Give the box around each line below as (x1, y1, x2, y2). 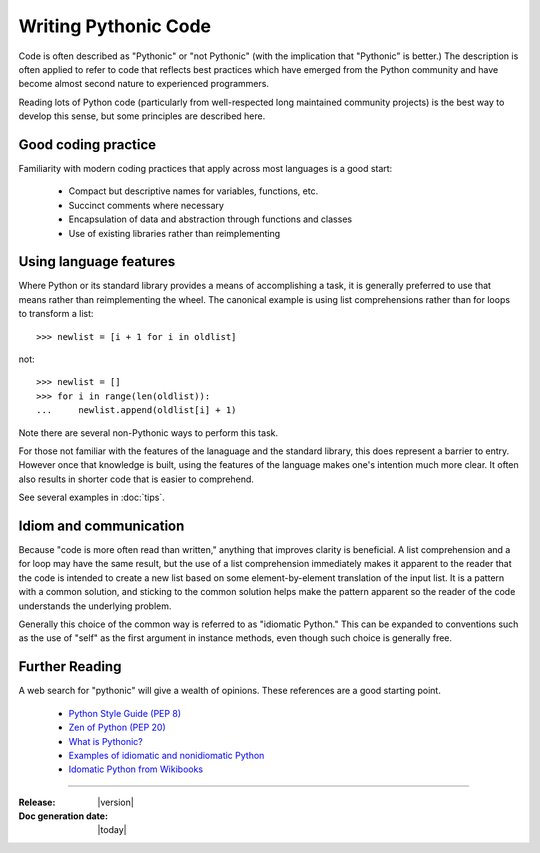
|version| (97, 796, 134, 808)
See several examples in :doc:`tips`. (18, 491, 165, 504)
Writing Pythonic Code (18, 15, 212, 37)
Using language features (18, 253, 176, 270)
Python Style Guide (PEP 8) (68, 707, 182, 719)
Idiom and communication (18, 517, 185, 534)
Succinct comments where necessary (68, 199, 225, 211)
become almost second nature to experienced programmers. (18, 78, 270, 90)
